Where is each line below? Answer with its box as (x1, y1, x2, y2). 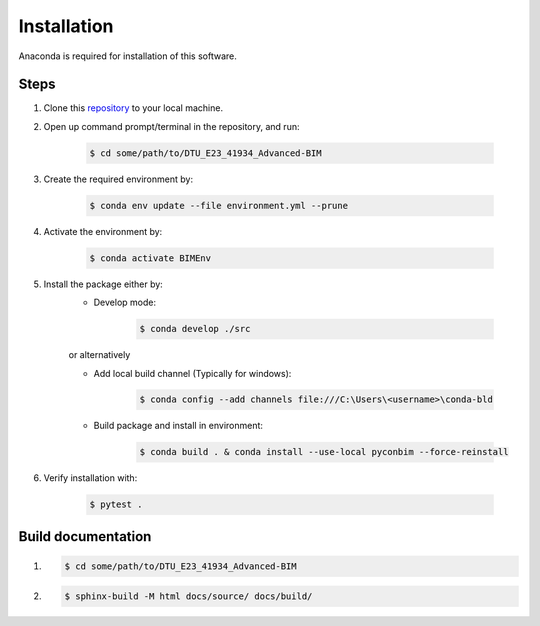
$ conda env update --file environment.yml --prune (89, 200, 349, 211)
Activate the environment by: (43, 225, 163, 237)
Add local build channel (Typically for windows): (93, 367, 292, 379)
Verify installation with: (43, 472, 138, 484)
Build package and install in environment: (93, 420, 264, 432)
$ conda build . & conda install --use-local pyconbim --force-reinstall (139, 446, 509, 458)
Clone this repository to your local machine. (43, 102, 224, 114)
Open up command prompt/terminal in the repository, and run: (43, 120, 300, 132)
